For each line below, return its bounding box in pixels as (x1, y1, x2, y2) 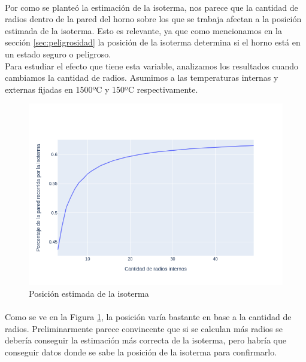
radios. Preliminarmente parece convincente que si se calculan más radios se (5, 322, 283, 334)
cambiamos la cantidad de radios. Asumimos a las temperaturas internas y (5, 71, 278, 84)
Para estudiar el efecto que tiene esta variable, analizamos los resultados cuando (5, 59, 298, 72)
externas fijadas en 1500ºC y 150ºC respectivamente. (5, 83, 198, 95)
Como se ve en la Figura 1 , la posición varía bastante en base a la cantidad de (5, 310, 292, 323)
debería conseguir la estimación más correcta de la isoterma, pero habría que (5, 334, 286, 346)
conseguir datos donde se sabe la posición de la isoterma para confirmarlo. (5, 345, 277, 358)
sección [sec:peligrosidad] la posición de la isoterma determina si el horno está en (5, 36, 301, 48)
